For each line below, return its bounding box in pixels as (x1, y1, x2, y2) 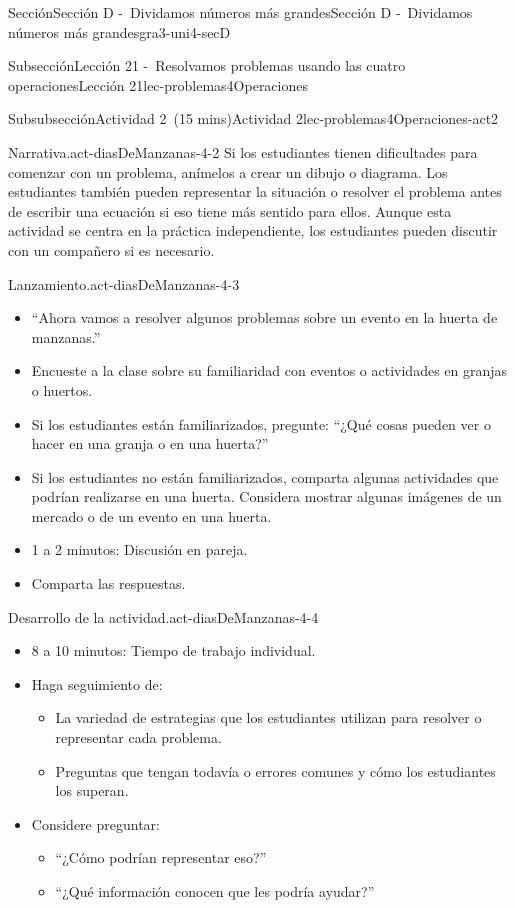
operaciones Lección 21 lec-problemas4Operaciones (8, 74, 308, 95)
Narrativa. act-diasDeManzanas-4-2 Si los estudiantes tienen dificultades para (8, 141, 478, 162)
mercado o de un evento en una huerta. (31, 505, 272, 526)
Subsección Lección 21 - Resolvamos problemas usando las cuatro (8, 55, 406, 76)
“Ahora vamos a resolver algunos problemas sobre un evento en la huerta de (31, 307, 498, 328)
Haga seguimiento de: (31, 673, 163, 694)
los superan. (55, 780, 129, 801)
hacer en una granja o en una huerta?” (31, 433, 269, 454)
